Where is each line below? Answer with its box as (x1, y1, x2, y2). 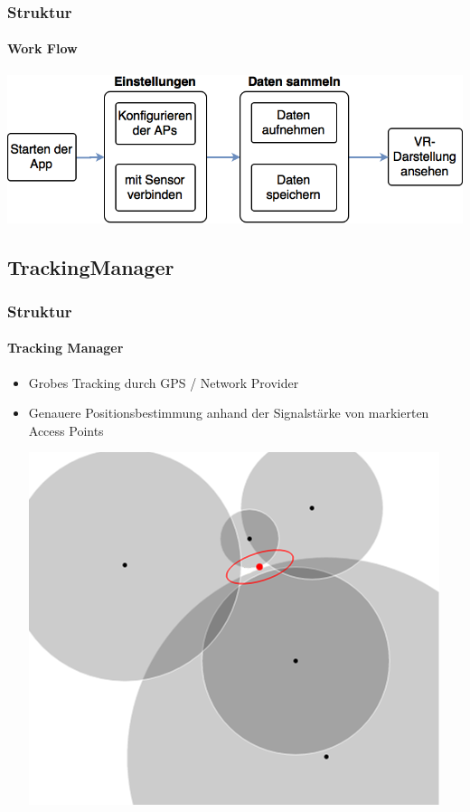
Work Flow (7, 39, 78, 58)
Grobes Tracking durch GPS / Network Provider (28, 373, 299, 392)
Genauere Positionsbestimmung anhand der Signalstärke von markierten (28, 403, 429, 422)
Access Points (28, 420, 104, 439)
